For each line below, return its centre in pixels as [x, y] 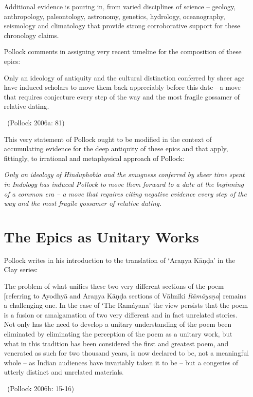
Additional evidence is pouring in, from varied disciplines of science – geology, [120, 6]
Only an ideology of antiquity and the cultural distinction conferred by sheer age [124, 77]
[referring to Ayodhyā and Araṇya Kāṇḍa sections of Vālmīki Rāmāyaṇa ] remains [125, 295]
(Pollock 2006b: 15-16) [41, 388]
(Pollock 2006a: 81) [36, 122]
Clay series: [21, 269]
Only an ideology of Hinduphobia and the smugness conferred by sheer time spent [124, 174]
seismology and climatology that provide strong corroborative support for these [122, 26]
